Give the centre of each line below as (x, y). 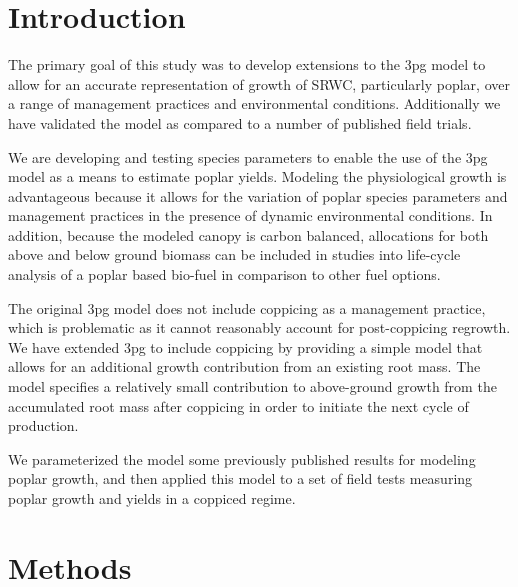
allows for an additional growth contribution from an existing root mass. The (244, 366)
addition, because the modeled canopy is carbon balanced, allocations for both (248, 234)
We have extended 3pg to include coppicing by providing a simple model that (245, 346)
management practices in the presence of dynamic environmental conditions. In (250, 215)
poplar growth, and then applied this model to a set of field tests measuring (240, 478)
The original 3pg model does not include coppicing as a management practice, (247, 307)
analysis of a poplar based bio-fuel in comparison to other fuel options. (224, 274)
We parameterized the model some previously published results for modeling (242, 458)
